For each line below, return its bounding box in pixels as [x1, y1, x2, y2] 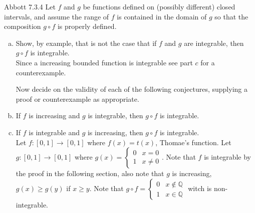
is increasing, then [87, 127, 143, 137]
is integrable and [29, 127, 80, 137]
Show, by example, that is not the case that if [16, 37, 157, 48]
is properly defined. [57, 21, 117, 31]
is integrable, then [88, 110, 143, 121]
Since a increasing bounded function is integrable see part [16, 57, 193, 67]
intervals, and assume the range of [4, 11, 109, 21]
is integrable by [204, 152, 251, 162]
